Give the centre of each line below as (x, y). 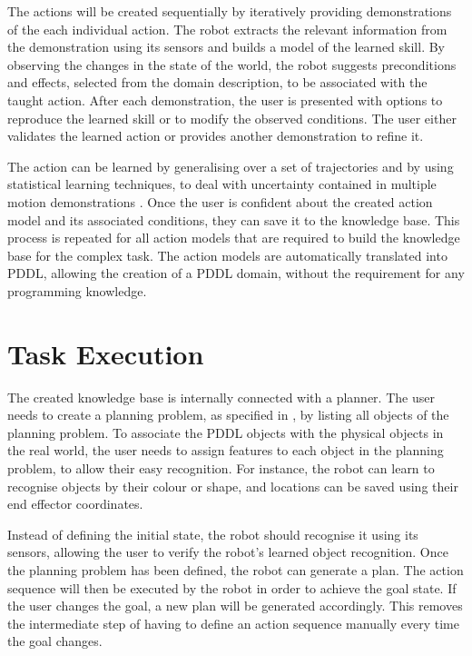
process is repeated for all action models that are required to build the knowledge (234, 238)
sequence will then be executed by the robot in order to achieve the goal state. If (232, 587)
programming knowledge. (77, 290)
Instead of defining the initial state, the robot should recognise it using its (213, 534)
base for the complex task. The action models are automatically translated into (227, 255)
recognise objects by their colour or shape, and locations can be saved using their (233, 486)
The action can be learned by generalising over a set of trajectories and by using (231, 166)
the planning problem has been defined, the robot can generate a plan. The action (236, 569)
